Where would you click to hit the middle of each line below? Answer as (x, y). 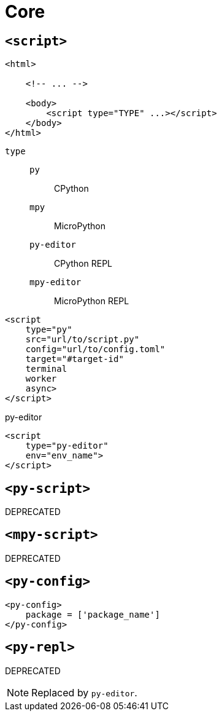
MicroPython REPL (92, 301)
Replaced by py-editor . (84, 692)
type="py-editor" (67, 446)
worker (41, 379)
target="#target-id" (75, 359)
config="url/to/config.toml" (95, 349)
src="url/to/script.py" (82, 340)
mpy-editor (55, 282)
